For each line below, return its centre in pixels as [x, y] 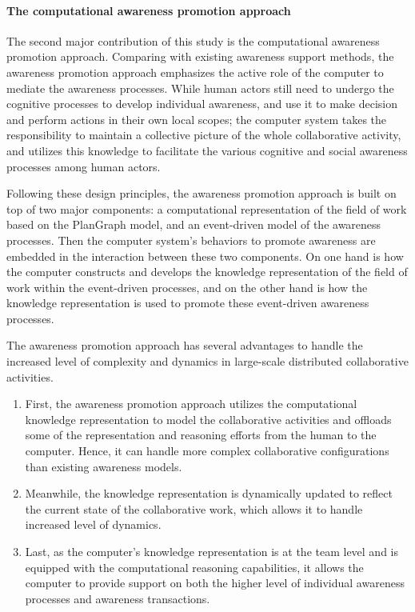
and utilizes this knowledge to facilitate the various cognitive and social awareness [207, 150]
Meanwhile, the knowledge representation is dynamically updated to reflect [209, 493]
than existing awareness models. [104, 466]
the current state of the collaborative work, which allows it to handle [194, 508]
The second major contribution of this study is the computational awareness [193, 40]
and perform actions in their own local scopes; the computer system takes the [197, 119]
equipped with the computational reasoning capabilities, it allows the [194, 567]
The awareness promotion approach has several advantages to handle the [185, 345]
